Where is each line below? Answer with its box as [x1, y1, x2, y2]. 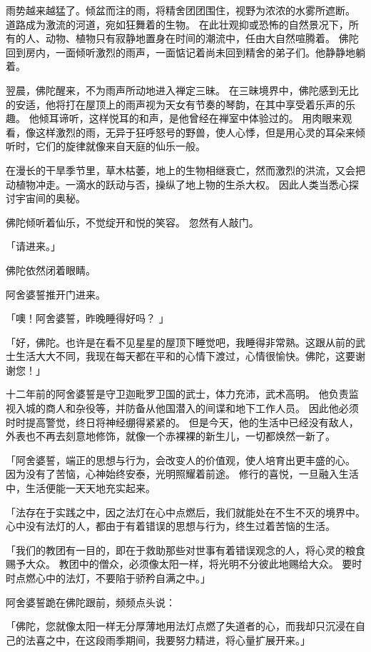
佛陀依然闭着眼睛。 [6, 262, 96, 277]
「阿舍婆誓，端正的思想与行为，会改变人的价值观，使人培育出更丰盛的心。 [6, 452, 355, 467]
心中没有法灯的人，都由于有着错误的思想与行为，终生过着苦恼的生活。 [6, 518, 335, 533]
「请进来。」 [6, 239, 61, 254]
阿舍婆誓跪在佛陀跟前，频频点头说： [6, 594, 176, 609]
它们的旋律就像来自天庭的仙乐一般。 [35, 139, 205, 154]
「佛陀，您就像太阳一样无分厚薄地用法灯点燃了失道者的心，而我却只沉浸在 [6, 618, 355, 633]
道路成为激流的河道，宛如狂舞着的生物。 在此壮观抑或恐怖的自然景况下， [6, 16, 349, 31]
